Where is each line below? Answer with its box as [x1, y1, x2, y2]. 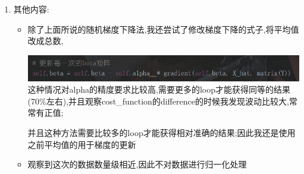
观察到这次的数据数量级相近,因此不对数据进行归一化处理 [27, 158, 247, 170]
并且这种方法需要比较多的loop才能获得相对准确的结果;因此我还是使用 [27, 126, 296, 138]
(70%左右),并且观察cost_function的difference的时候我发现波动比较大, [27, 94, 289, 107]
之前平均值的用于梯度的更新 [27, 138, 136, 150]
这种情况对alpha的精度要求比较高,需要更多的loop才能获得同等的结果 [27, 83, 291, 96]
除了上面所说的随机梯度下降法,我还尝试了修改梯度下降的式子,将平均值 [27, 23, 299, 35]
